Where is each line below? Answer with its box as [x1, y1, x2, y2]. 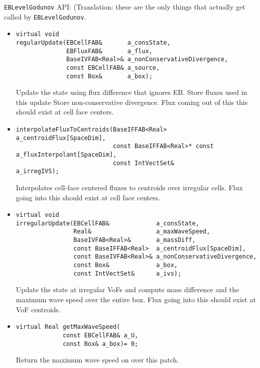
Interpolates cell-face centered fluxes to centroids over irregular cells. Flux [16, 182, 243, 192]
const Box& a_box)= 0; [62, 340, 139, 347]
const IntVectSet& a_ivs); [73, 270, 182, 277]
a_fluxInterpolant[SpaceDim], [16, 151, 117, 158]
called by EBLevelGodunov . [4, 11, 86, 22]
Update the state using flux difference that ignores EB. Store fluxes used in [16, 87, 247, 97]
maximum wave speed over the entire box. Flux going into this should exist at [16, 294, 256, 304]
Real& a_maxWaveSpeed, [73, 228, 210, 235]
